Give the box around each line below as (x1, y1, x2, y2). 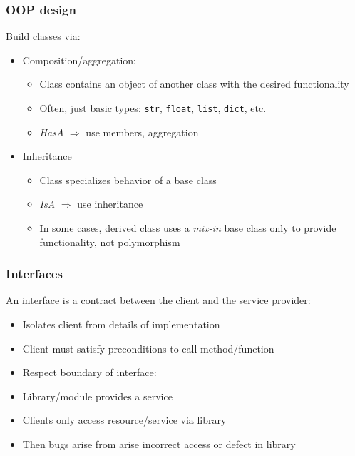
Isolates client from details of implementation (22, 317, 220, 332)
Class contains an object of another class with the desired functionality (39, 76, 349, 91)
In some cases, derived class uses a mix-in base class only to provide (39, 221, 336, 235)
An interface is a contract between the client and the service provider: (6, 293, 311, 308)
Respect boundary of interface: (22, 365, 157, 380)
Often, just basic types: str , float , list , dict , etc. (39, 101, 267, 115)
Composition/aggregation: (22, 52, 136, 67)
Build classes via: (6, 29, 81, 44)
